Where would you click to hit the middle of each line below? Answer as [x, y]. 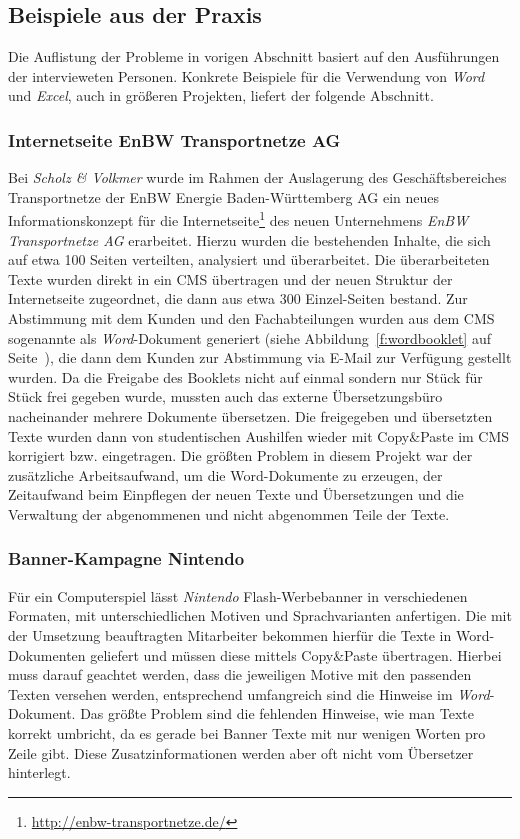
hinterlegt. [39, 772]
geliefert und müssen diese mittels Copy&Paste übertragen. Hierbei [296, 654]
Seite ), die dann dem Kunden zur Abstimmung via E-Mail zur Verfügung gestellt [260, 357]
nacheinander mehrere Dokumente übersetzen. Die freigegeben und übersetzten [250, 415]
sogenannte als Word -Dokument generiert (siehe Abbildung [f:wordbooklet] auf [249, 337]
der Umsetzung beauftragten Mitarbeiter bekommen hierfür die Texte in [230, 634]
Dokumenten [47, 654]
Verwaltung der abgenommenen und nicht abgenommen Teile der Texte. [229, 513]
